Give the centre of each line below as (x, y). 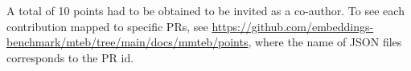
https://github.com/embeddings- (293, 26)
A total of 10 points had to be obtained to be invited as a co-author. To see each (205, 10)
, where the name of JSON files (325, 42)
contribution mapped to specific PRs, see (107, 26)
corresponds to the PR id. (70, 57)
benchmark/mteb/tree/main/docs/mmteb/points (127, 42)
